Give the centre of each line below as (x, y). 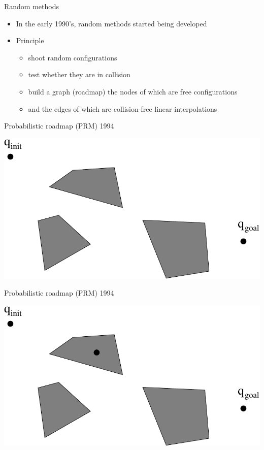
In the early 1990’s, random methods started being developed (111, 23)
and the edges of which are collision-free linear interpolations (123, 108)
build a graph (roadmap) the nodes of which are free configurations (133, 91)
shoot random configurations (73, 57)
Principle (30, 40)
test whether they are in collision (79, 74)
